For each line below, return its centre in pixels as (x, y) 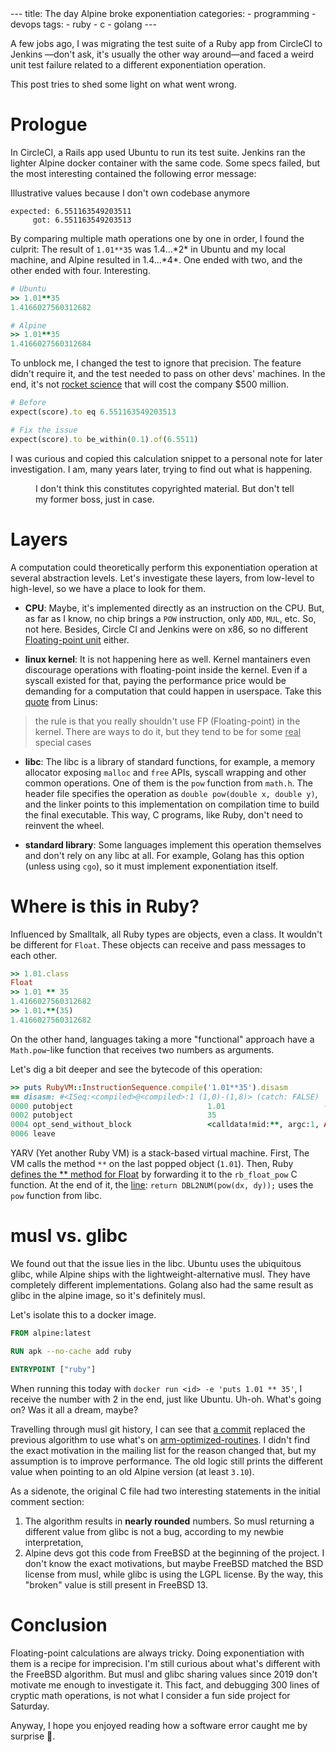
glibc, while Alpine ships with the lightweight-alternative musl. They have (160, 1274)
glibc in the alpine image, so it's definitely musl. (108, 1295)
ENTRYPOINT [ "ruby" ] (53, 1369)
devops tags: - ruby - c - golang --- (83, 24)
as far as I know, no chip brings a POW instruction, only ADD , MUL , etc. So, (170, 618)
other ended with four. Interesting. (80, 270)
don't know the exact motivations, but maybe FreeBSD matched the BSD (174, 1563)
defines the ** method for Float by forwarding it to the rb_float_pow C (154, 1174)
